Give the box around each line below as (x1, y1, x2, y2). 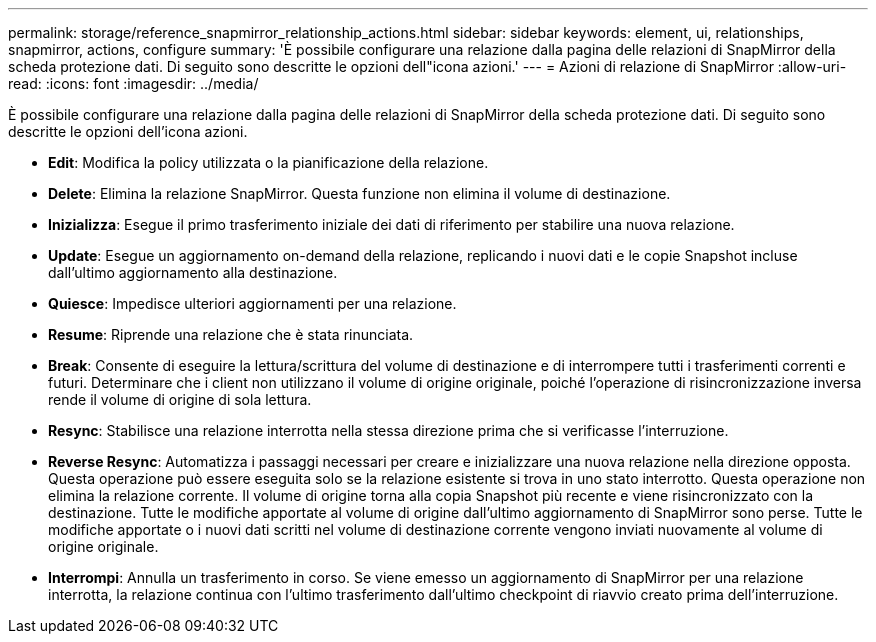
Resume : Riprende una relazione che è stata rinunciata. (48, 326, 414, 343)
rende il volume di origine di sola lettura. (48, 391, 312, 408)
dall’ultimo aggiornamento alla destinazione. (48, 264, 338, 281)
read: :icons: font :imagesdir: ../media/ (8, 75, 259, 92)
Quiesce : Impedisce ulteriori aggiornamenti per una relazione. (48, 295, 457, 312)
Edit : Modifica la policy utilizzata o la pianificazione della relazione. (48, 154, 489, 171)
